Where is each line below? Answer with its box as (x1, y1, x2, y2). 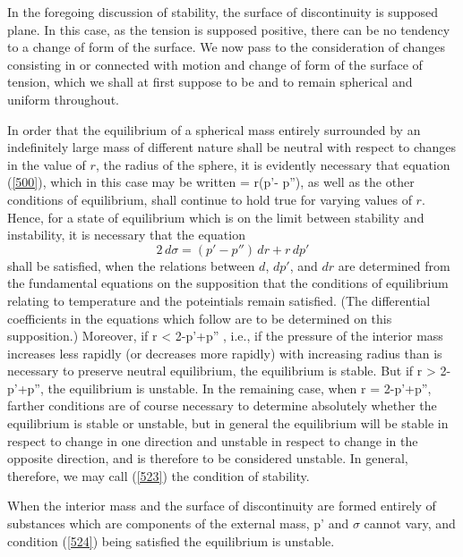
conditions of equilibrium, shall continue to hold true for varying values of (7, 190, 412, 208)
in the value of (7, 155, 86, 173)
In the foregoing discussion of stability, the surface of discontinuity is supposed (7, 3, 439, 21)
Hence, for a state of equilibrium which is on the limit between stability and (7, 207, 424, 226)
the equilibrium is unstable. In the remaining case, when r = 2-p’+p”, (47, 378, 432, 397)
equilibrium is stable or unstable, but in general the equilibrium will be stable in (7, 414, 449, 433)
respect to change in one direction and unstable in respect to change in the (7, 431, 418, 450)
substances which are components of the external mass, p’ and (7, 514, 349, 533)
